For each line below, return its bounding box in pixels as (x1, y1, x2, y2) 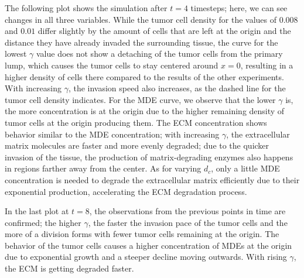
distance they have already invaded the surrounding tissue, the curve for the (5, 36, 278, 48)
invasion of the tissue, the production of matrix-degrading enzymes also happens (5, 150, 293, 163)
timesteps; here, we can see (190, 2, 288, 13)
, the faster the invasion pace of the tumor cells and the (88, 216, 288, 228)
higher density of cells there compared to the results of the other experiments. (5, 70, 284, 83)
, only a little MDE (211, 162, 280, 174)
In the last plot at (5, 205, 69, 217)
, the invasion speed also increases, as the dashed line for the (68, 82, 286, 94)
